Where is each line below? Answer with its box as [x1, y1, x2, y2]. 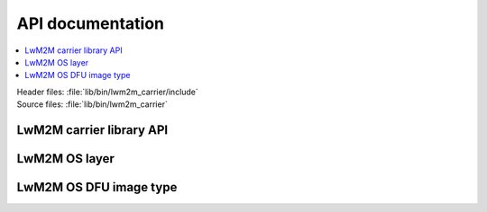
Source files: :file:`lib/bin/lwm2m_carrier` [16, 99, 169, 110]
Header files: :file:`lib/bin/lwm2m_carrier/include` [16, 86, 198, 97]
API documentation [16, 13, 165, 33]
